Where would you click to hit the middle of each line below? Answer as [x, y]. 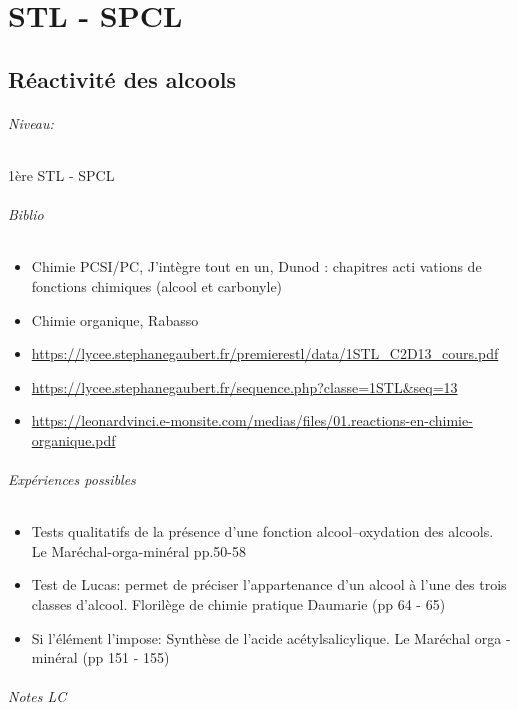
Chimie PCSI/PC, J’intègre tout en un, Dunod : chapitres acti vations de [256, 266]
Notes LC [37, 696]
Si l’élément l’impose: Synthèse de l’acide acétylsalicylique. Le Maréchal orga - [271, 637]
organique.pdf [73, 439]
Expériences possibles [72, 479]
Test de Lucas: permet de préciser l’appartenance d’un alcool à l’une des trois [269, 584]
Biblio [26, 214]
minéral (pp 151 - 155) [100, 657]
